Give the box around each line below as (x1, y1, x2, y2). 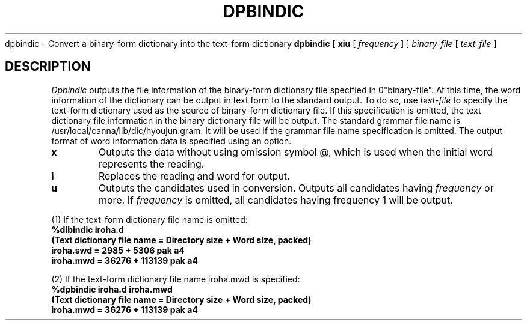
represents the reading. (98, 157, 205, 170)
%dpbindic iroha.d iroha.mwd (51, 284, 173, 294)
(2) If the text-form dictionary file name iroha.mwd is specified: (51, 273, 300, 284)
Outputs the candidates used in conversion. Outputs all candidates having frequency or (98, 181, 494, 194)
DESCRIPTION (5, 59, 91, 74)
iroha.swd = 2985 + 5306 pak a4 (51, 245, 185, 255)
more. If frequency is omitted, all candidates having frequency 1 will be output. (98, 193, 453, 206)
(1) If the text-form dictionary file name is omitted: (51, 214, 248, 225)
